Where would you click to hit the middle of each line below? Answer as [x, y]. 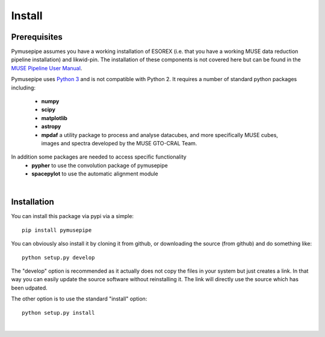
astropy [51, 127]
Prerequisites [37, 37]
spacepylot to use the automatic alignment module [95, 174]
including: [23, 88]
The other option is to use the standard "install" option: [79, 299]
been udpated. [29, 288]
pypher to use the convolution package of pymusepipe [100, 165]
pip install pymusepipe [57, 230]
